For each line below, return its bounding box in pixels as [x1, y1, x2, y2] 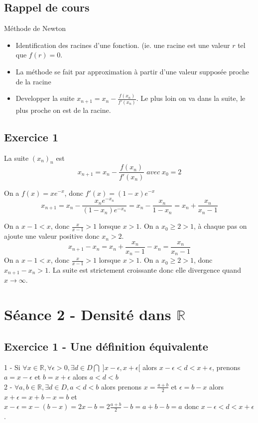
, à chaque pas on [193, 221, 247, 231]
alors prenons [101, 381, 142, 392]
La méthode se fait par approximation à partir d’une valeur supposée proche [15, 66, 249, 76]
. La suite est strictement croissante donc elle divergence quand [48, 265, 241, 275]
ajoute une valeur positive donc [4, 231, 100, 241]
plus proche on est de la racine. [15, 104, 111, 115]
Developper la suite [15, 93, 75, 103]
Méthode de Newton [4, 23, 66, 33]
